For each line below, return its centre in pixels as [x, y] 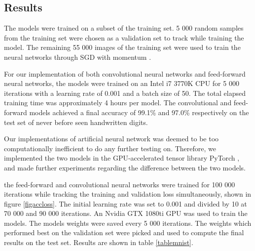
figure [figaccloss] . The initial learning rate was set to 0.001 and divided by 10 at [126, 203]
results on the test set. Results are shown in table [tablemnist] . [99, 242]
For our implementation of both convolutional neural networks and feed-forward [125, 73]
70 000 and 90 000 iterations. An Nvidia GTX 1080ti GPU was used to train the [126, 213]
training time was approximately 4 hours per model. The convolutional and [118, 103]
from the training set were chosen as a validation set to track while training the [124, 37]
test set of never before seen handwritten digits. [76, 122]
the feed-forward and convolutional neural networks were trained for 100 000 [120, 184]
